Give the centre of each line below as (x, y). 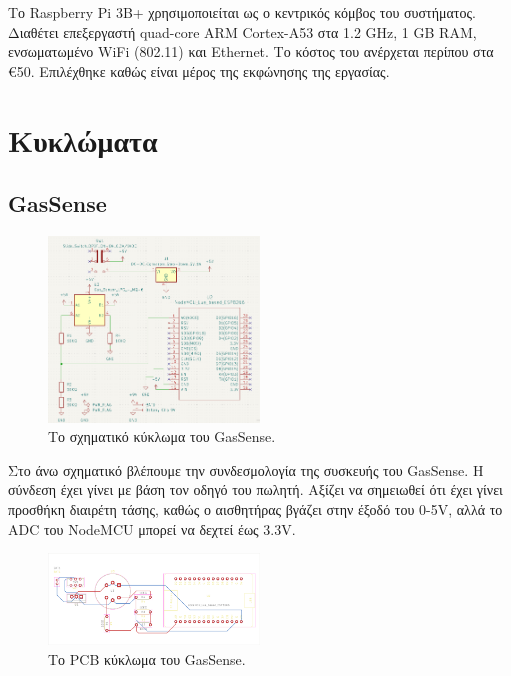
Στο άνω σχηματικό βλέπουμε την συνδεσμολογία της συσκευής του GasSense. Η (246, 469)
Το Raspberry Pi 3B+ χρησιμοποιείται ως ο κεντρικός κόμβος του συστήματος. (242, 12)
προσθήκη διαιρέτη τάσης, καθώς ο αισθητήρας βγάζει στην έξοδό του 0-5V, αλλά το (255, 509)
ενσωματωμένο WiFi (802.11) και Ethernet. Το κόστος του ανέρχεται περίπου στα (251, 51)
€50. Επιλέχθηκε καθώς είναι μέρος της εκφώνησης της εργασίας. (199, 70)
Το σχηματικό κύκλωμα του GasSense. (162, 436)
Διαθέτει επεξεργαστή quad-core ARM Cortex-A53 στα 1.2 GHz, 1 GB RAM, (242, 31)
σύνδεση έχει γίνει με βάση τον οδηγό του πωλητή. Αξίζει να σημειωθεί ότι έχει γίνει (255, 489)
